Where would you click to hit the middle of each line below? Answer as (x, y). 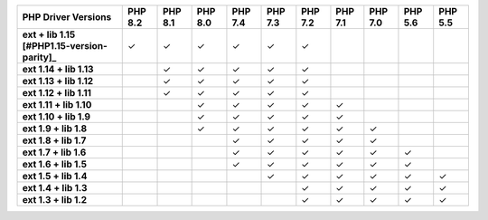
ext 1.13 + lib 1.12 (58, 81)
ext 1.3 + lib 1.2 (55, 200)
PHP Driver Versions (67, 17)
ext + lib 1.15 (49, 34)
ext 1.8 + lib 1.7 (54, 140)
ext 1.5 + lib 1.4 (55, 176)
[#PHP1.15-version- (65, 46)
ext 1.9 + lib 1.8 (55, 129)
